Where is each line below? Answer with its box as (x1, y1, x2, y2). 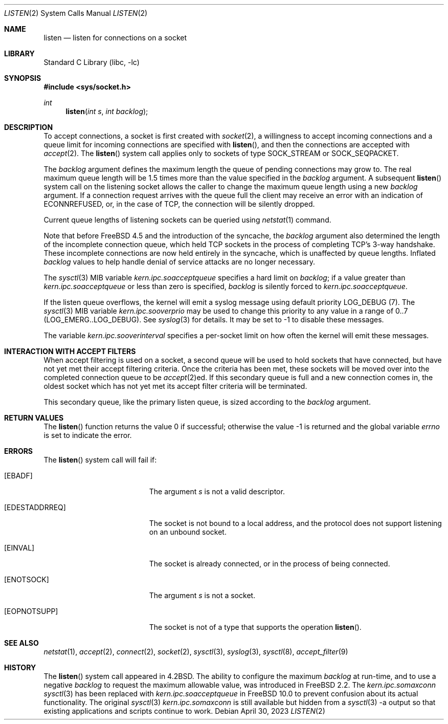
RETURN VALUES (4, 413, 64, 422)
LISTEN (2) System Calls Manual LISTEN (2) (4, 9, 148, 17)
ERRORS (4, 447, 33, 455)
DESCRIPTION (4, 123, 53, 131)
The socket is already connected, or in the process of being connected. (149, 559, 390, 568)
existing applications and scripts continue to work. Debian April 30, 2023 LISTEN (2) (43, 707, 325, 715)
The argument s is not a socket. (149, 591, 256, 600)
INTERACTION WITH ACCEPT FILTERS (4, 347, 136, 356)
